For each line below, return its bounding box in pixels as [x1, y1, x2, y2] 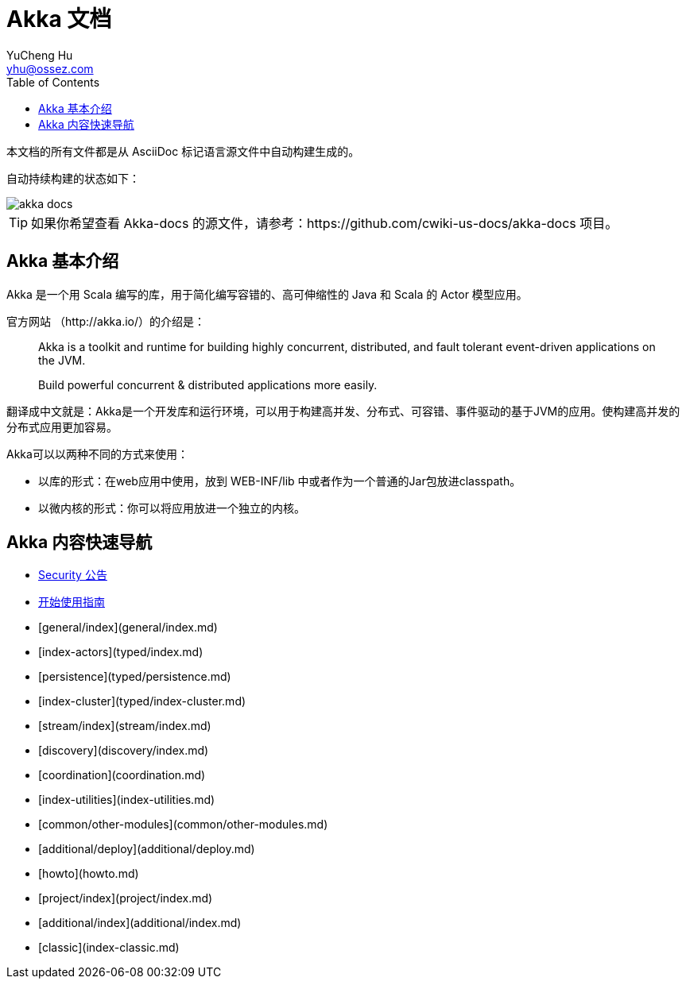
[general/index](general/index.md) [38, 620, 218, 635]
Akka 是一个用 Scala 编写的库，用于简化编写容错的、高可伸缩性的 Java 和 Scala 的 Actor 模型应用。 [6, 287, 528, 301]
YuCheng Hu [6, 48, 73, 62]
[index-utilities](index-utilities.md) [38, 793, 215, 807]
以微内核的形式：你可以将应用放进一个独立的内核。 [38, 500, 305, 515]
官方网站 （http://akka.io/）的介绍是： [6, 314, 206, 328]
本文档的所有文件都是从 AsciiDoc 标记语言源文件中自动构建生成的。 [6, 144, 360, 158]
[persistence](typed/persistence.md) [38, 670, 231, 684]
